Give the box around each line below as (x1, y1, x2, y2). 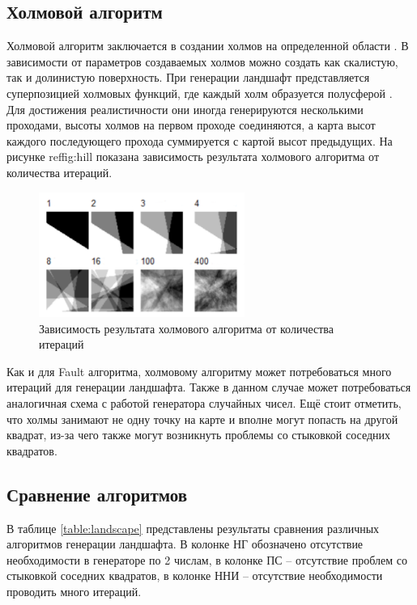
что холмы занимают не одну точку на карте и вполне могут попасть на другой (6, 410, 398, 427)
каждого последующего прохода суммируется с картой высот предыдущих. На (6, 132, 393, 149)
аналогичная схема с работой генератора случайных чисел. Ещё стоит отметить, (6, 395, 402, 412)
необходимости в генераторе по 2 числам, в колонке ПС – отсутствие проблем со (6, 551, 407, 568)
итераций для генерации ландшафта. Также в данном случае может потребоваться (6, 379, 411, 396)
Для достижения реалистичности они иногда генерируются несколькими (6, 100, 364, 117)
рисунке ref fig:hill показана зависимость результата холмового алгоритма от (6, 148, 380, 165)
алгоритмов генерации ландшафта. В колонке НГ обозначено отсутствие (6, 535, 364, 552)
